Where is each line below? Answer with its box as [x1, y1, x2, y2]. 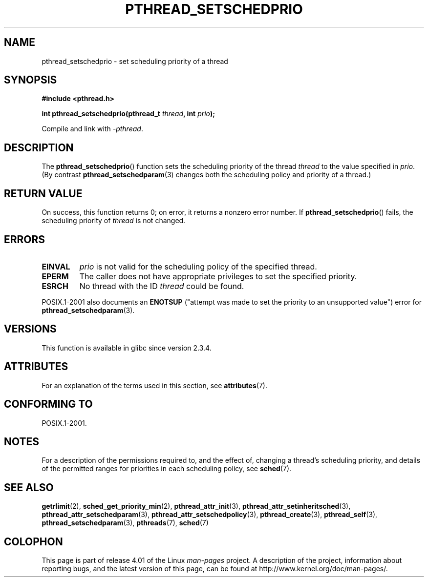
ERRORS [4, 233, 45, 246]
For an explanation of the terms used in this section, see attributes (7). [42, 381, 267, 390]
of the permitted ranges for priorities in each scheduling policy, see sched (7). [42, 464, 292, 473]
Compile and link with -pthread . [42, 124, 143, 133]
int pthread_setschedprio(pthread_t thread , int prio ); [42, 109, 215, 118]
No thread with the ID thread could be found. [79, 281, 244, 291]
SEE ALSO [4, 481, 54, 494]
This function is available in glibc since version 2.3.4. [42, 343, 212, 352]
